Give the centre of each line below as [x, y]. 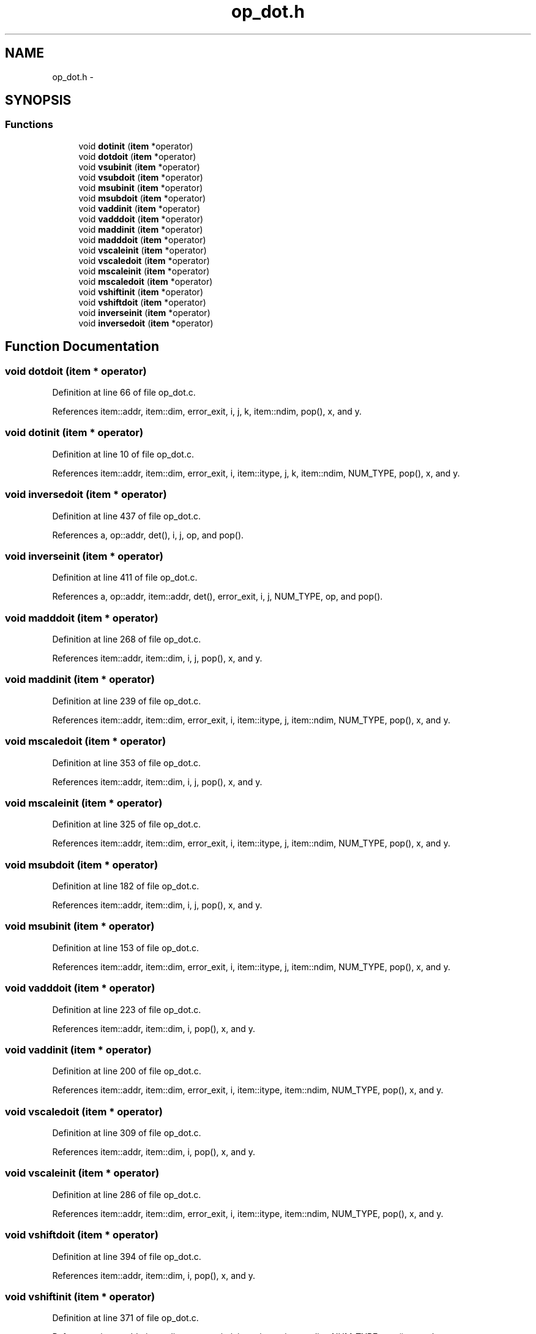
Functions [29, 125]
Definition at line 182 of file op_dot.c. [126, 886]
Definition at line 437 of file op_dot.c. [127, 516]
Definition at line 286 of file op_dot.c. [127, 1194]
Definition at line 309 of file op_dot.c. [127, 1133]
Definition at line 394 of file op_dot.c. [127, 1256]
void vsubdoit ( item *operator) [141, 177]
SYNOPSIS [38, 100]
